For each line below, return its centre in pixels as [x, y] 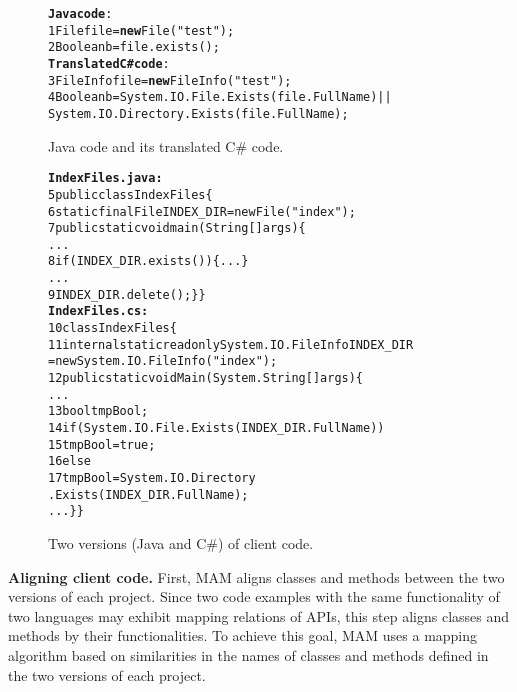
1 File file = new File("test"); [141, 30]
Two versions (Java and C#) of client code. [181, 542]
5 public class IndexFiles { [130, 194]
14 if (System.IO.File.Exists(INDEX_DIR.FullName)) [216, 428]
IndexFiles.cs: [98, 311]
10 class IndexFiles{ [112, 328]
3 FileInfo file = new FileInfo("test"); [170, 80]
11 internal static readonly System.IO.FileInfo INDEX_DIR [231, 344]
